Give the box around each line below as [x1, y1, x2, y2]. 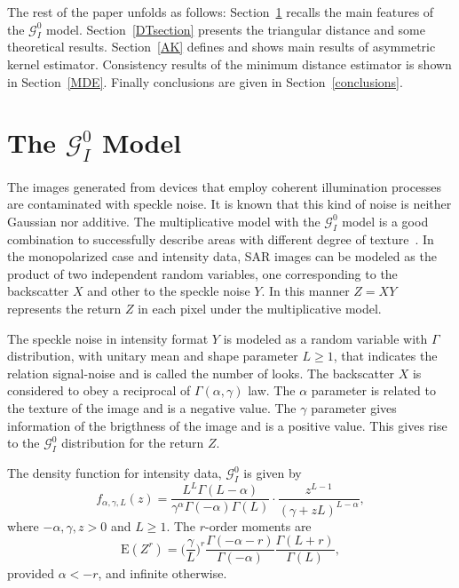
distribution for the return [61, 433, 204, 452]
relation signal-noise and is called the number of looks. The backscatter [7, 363, 395, 382]
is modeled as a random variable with [223, 329, 428, 347]
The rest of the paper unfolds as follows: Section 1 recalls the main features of [7, 3, 434, 20]
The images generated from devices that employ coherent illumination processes [7, 177, 441, 195]
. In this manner [261, 282, 350, 300]
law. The [248, 381, 296, 400]
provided [7, 564, 54, 583]
